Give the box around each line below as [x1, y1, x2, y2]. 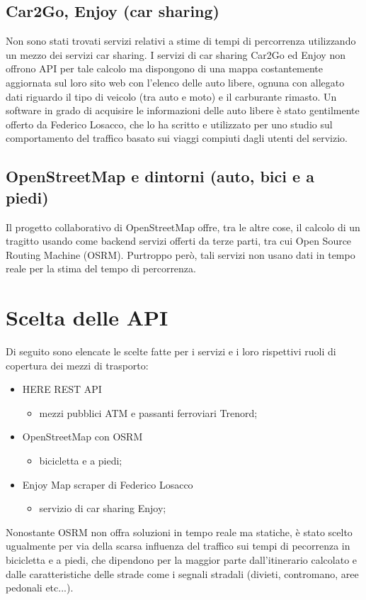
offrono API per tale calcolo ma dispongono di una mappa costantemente [6, 61, 324, 76]
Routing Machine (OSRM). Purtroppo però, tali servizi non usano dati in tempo [6, 247, 355, 262]
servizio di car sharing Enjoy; [39, 501, 166, 516]
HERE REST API [22, 382, 102, 396]
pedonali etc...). [6, 580, 74, 595]
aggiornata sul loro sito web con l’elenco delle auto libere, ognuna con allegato [6, 74, 345, 89]
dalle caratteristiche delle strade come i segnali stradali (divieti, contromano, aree [6, 566, 359, 581]
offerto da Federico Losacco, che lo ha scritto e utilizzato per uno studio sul [6, 116, 333, 131]
